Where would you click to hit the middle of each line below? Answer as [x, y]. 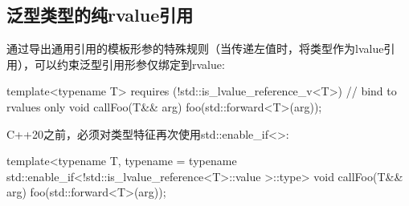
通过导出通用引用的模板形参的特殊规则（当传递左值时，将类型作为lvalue [195, 48]
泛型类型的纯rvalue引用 [100, 15]
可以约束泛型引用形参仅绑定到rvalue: [129, 64]
